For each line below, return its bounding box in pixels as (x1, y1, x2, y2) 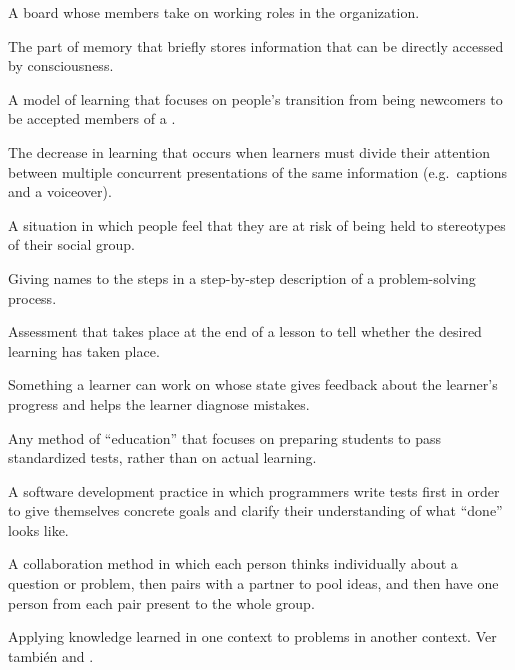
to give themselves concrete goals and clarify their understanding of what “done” (8, 500, 503, 521)
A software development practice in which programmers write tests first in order (8, 480, 500, 501)
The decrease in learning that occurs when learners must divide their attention (8, 141, 490, 162)
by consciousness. (8, 55, 114, 76)
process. (8, 287, 57, 308)
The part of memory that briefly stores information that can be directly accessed (8, 35, 504, 56)
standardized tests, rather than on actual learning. (8, 447, 317, 468)
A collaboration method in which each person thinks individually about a (8, 553, 458, 574)
